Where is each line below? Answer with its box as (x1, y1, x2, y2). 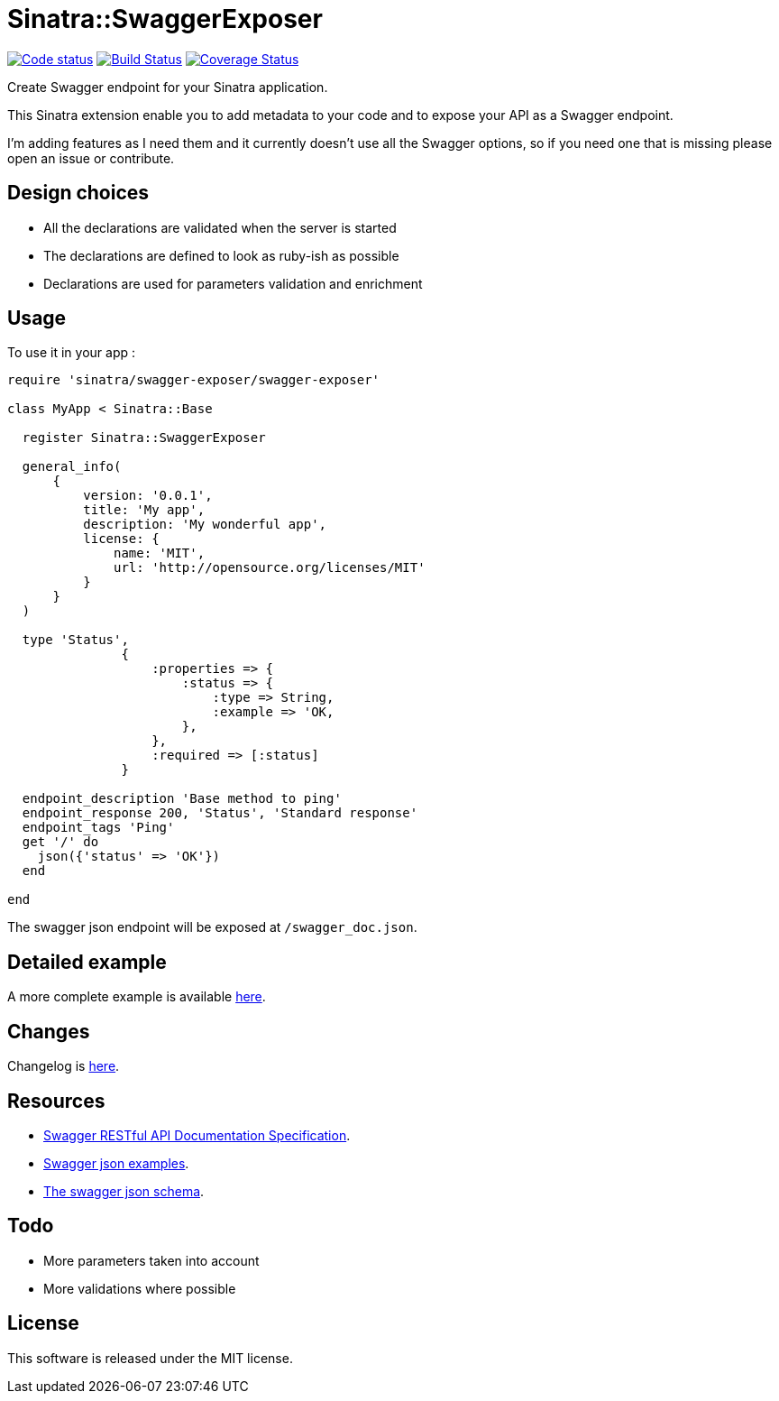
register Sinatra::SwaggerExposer (22, 430, 266, 446)
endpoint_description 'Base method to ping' (22, 791, 342, 806)
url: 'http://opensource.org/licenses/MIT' (114, 560, 426, 576)
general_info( (22, 459, 122, 475)
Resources (7, 1089, 105, 1112)
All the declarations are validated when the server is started (43, 219, 397, 235)
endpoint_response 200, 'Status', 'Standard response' (22, 806, 418, 821)
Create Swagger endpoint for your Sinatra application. (7, 78, 328, 95)
